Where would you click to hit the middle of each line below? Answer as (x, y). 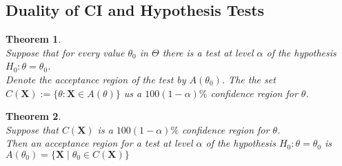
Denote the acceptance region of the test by (96, 79)
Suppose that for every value (65, 52)
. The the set (249, 79)
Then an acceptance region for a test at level (99, 143)
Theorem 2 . (33, 116)
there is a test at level (208, 52)
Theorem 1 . (33, 39)
